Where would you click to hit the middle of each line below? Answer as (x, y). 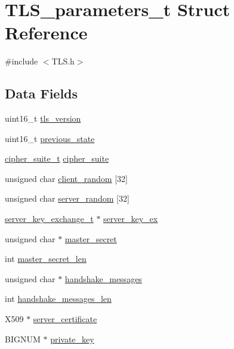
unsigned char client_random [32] (66, 178)
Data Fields (41, 93)
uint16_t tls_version (43, 118)
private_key (72, 339)
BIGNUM (23, 339)
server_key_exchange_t (49, 219)
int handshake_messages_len (58, 299)
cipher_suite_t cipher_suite (57, 158)
